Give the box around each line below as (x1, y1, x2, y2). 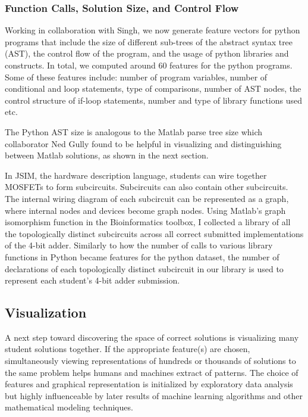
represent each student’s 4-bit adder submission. (5, 274, 180, 287)
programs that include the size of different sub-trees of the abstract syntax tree (5, 35, 293, 48)
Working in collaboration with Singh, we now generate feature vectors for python (5, 24, 300, 36)
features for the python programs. (169, 59, 293, 71)
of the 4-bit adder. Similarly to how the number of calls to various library (5, 239, 273, 251)
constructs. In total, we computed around (5, 59, 156, 71)
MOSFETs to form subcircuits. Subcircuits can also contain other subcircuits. (5, 181, 288, 193)
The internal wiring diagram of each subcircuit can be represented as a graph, (5, 192, 289, 204)
